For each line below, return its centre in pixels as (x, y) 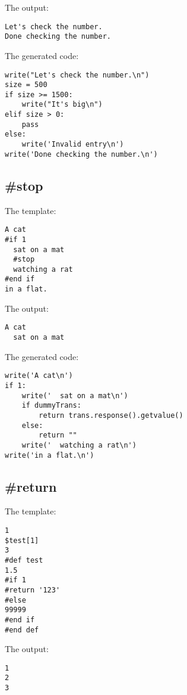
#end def (22, 630)
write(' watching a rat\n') (79, 445)
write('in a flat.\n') (50, 455)
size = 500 (26, 85)
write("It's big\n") (62, 105)
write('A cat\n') (39, 376)
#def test (24, 560)
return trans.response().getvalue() (111, 415)
